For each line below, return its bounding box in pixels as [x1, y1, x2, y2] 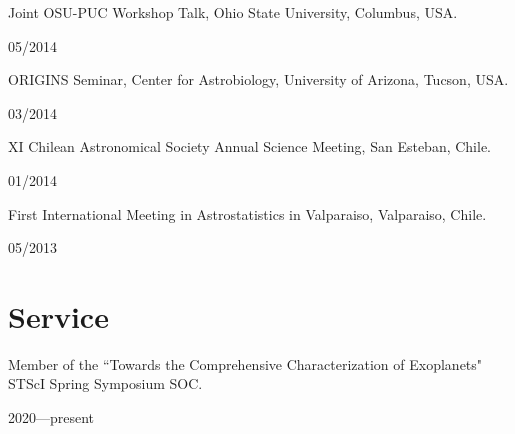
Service [8, 295, 109, 336]
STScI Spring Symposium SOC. [8, 373, 203, 394]
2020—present [8, 407, 95, 428]
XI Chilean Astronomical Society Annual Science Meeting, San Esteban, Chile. [8, 136, 492, 157]
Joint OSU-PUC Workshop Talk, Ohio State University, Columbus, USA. [8, 2, 458, 22]
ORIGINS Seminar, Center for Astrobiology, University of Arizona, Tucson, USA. [8, 69, 509, 90]
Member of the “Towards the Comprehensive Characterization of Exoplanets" [8, 353, 483, 374]
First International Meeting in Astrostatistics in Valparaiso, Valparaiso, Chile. [8, 203, 487, 224]
